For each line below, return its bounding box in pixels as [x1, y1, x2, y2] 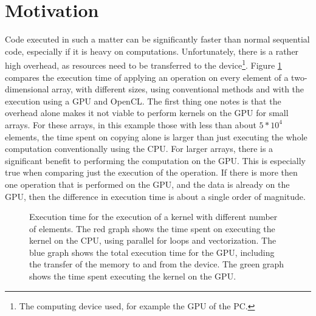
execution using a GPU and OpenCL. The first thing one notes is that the [5, 94, 281, 107]
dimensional [5, 83, 49, 95]
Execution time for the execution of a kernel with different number [29, 210, 278, 223]
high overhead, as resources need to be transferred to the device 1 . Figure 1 [5, 57, 282, 71]
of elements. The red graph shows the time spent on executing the [29, 222, 275, 235]
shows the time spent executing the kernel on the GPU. [29, 270, 236, 283]
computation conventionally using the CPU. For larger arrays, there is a [5, 142, 273, 155]
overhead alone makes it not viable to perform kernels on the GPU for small [5, 106, 289, 119]
